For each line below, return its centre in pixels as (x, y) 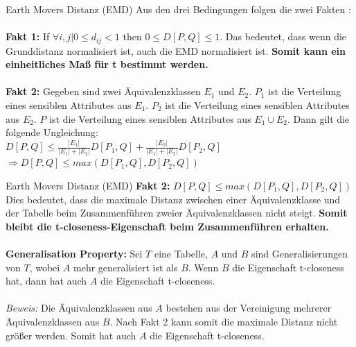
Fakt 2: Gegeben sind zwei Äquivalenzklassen (103, 91)
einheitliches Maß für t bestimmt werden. (107, 64)
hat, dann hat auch (46, 281)
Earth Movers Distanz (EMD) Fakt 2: (88, 186)
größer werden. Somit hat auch (71, 335)
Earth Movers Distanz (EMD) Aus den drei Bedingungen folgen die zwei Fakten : (178, 9)
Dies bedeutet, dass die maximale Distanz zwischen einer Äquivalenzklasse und (173, 199)
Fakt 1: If (28, 36)
